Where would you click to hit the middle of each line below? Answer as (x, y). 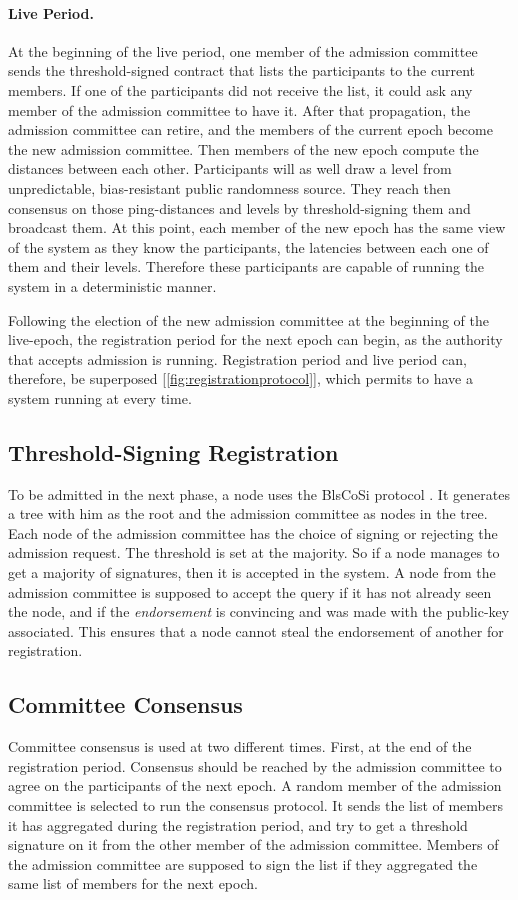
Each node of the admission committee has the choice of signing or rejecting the (253, 532)
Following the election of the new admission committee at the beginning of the (248, 319)
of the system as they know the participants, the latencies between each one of (248, 246)
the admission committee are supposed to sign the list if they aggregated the (243, 863)
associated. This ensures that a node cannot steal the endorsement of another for (256, 630)
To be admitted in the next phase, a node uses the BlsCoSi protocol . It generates (259, 493)
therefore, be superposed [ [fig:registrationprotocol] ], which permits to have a (240, 378)
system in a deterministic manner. (112, 285)
